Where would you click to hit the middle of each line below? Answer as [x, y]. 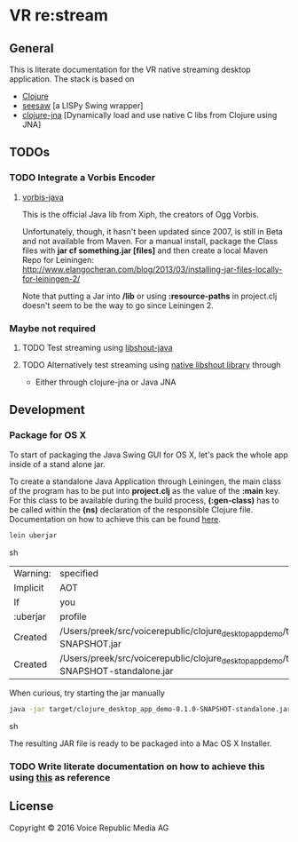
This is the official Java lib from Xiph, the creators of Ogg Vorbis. [140, 214]
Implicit [29, 587]
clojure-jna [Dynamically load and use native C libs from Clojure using [149, 115]
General [32, 48]
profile [73, 616]
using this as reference [60, 777]
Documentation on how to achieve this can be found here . [115, 519]
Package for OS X [48, 435]
